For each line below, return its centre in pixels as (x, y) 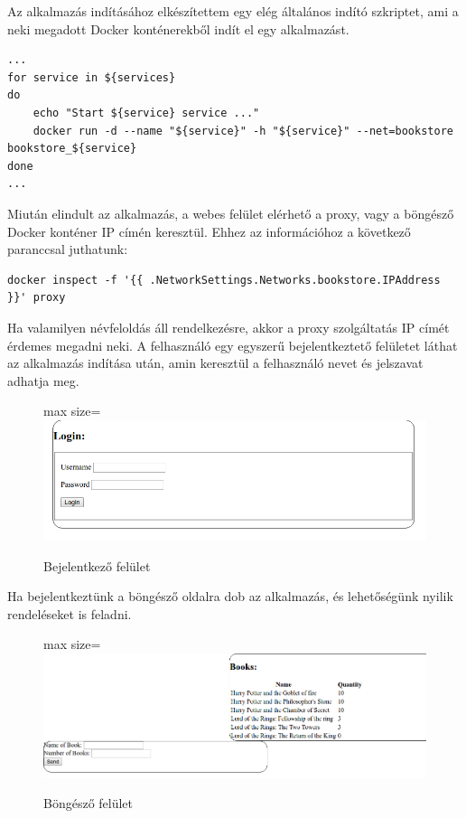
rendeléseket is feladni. (70, 613)
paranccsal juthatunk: (68, 249)
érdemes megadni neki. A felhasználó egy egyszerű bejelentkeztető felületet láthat (233, 345)
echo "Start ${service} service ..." (146, 113)
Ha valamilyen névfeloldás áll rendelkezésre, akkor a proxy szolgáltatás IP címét (228, 327)
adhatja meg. (43, 380)
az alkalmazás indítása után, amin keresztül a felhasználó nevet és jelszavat (215, 363)
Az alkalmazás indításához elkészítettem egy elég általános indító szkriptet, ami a (233, 11)
